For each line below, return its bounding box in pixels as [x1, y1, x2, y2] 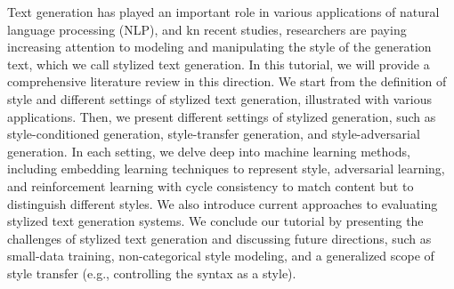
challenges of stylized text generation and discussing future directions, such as [7, 229, 432, 247]
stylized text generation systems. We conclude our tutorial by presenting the [7, 212, 424, 230]
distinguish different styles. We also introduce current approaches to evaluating [7, 194, 438, 213]
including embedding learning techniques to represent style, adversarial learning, [7, 159, 445, 178]
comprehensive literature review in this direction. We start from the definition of [7, 72, 447, 91]
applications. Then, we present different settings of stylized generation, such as [7, 107, 436, 125]
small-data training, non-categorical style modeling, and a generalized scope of [7, 246, 434, 265]
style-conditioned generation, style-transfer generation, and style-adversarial [7, 124, 420, 143]
